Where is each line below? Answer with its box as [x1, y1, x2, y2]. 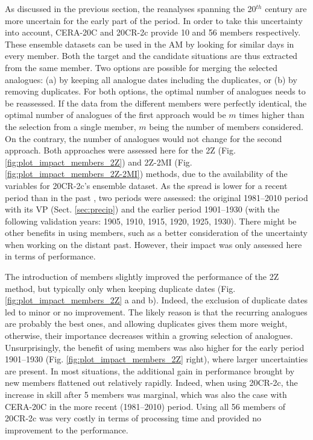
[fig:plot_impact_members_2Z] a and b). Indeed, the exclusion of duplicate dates [5, 294, 308, 306]
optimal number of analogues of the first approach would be [5, 108, 226, 121]
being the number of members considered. [149, 120, 303, 132]
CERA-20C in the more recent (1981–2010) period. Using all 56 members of [5, 400, 285, 412]
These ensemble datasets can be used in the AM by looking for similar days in [5, 37, 294, 50]
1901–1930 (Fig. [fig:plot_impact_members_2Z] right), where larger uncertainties [5, 353, 308, 365]
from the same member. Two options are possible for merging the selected [5, 61, 278, 73]
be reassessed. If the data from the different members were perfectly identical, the [5, 96, 307, 109]
